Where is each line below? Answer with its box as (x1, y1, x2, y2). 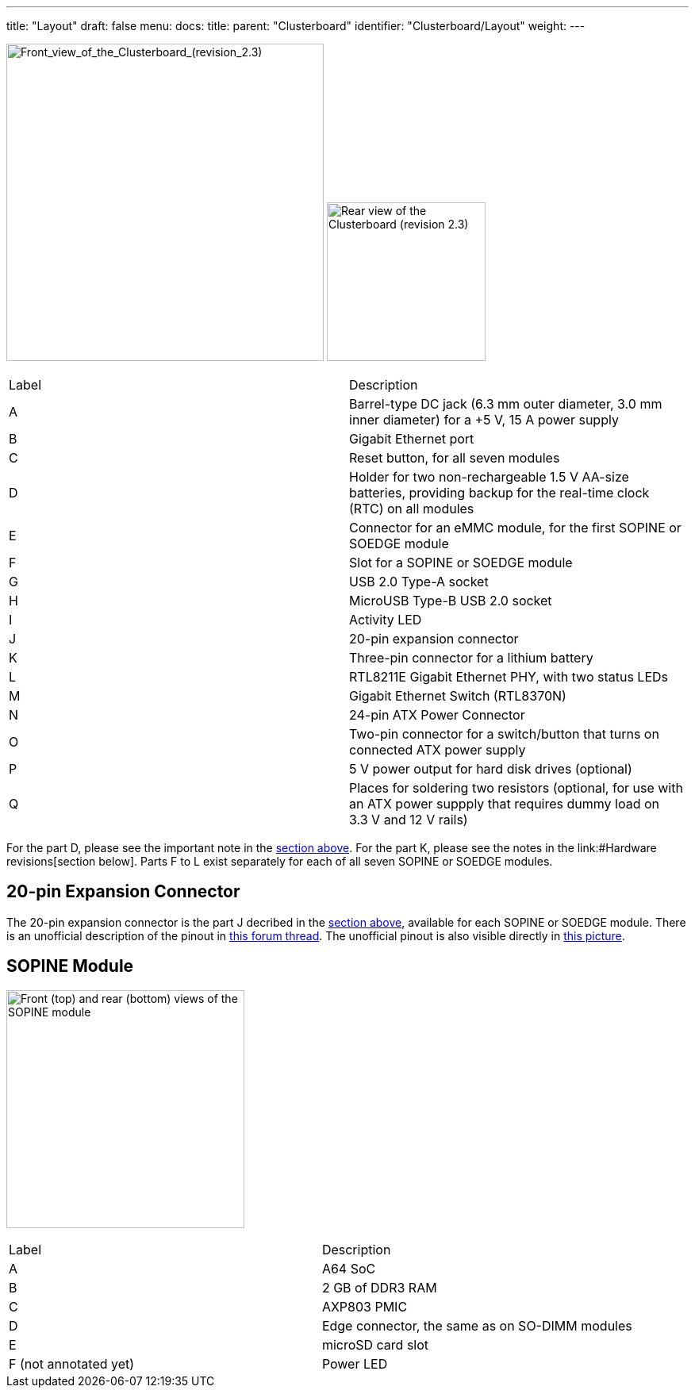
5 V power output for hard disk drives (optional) (349, 761, 632, 777)
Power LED (321, 1355, 388, 1372)
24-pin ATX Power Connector (349, 707, 525, 723)
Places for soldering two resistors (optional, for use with (349, 780, 683, 796)
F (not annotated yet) (9, 1355, 135, 1372)
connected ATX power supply (349, 742, 526, 758)
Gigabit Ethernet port (349, 431, 474, 447)
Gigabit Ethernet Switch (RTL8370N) (349, 688, 566, 704)
